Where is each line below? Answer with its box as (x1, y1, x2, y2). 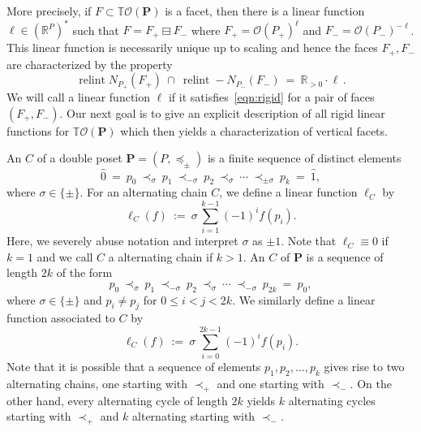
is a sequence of (306, 248, 384, 265)
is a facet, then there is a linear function (165, 2, 365, 19)
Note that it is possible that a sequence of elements (6, 358, 261, 375)
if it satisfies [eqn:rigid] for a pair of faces (168, 89, 375, 106)
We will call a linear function (6, 89, 151, 106)
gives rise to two (324, 358, 405, 375)
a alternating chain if (108, 248, 213, 265)
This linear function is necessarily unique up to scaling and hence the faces (6, 39, 378, 56)
